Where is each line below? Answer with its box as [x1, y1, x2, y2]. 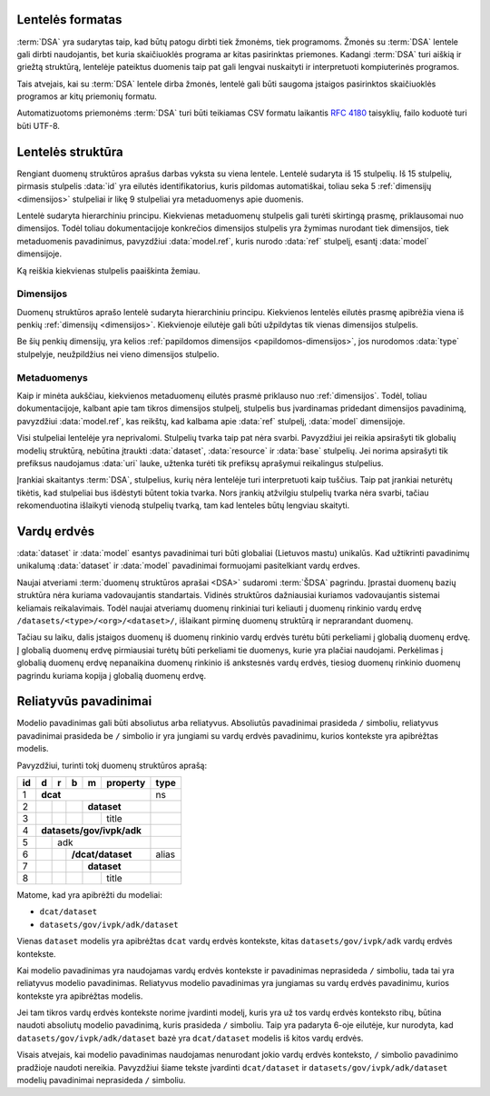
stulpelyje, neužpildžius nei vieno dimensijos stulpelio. [16, 348, 220, 359]
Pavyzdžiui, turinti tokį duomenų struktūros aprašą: [16, 760, 208, 771]
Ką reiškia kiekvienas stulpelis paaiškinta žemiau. [16, 264, 201, 276]
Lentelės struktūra [16, 144, 123, 159]
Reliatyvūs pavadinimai [16, 693, 152, 709]
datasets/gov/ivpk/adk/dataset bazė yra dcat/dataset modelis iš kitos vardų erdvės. [16, 1032, 364, 1043]
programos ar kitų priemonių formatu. [16, 91, 158, 102]
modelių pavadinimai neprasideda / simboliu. [16, 1075, 186, 1086]
